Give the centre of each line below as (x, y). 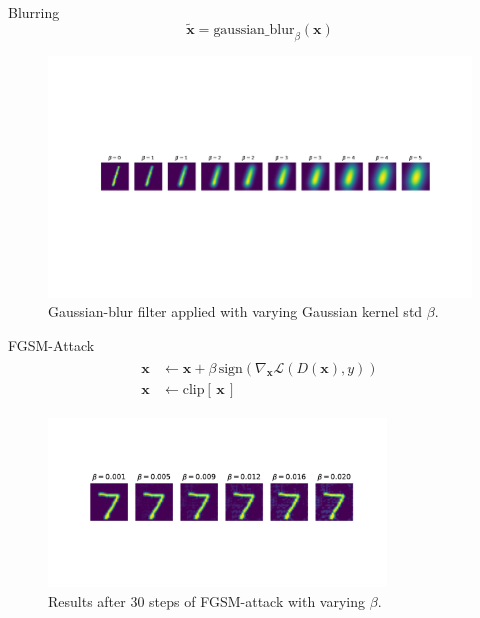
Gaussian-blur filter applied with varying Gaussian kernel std (235, 311)
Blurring (34, 12)
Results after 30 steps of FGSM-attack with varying (207, 600)
